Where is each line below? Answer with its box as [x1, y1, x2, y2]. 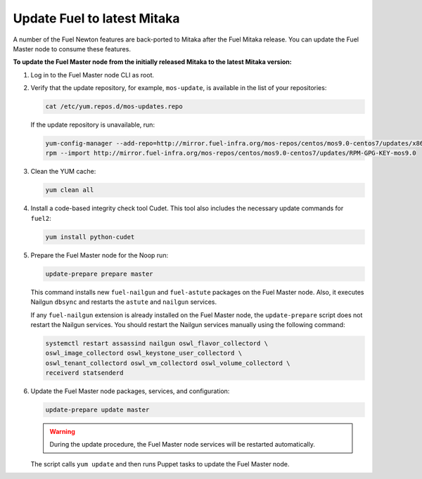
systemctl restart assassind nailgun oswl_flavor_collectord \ [45, 339, 269, 347]
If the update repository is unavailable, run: [30, 120, 155, 129]
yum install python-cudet [45, 233, 135, 241]
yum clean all [45, 186, 94, 194]
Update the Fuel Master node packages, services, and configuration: [30, 387, 230, 395]
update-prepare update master [45, 406, 150, 414]
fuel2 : [30, 214, 52, 222]
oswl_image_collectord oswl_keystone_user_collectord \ [45, 349, 243, 357]
